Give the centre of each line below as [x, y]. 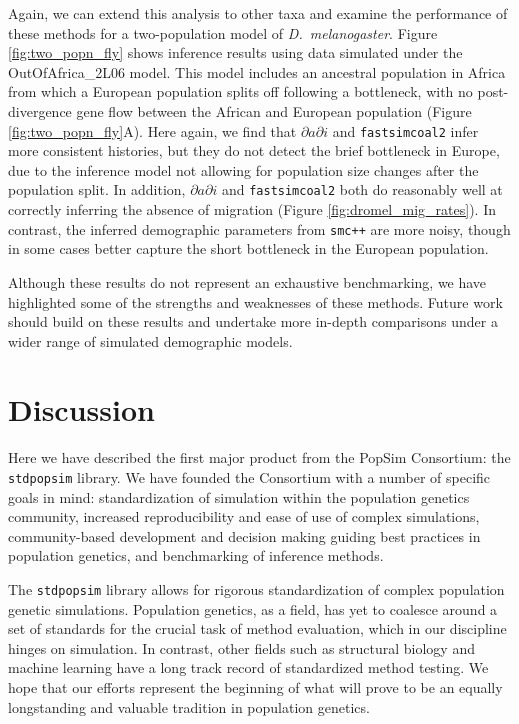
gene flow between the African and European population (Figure [274, 110]
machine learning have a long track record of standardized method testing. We [248, 667]
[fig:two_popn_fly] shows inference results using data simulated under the [235, 52]
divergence [40, 110]
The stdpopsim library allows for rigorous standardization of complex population [256, 589]
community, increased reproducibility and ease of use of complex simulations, [244, 516]
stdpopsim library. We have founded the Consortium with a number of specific [249, 477]
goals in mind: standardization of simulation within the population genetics [239, 496]
